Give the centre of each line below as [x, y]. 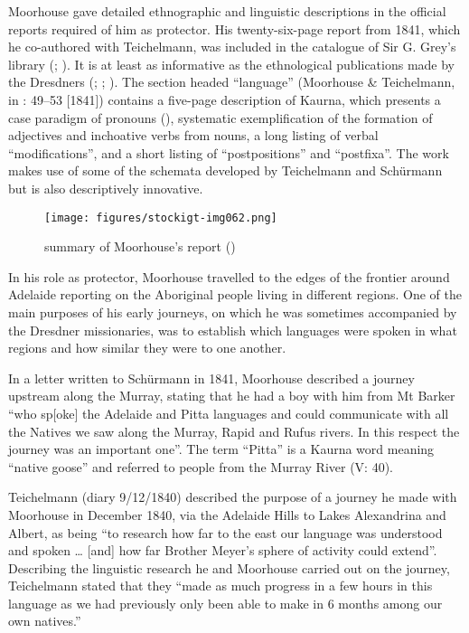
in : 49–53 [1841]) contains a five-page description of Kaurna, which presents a [225, 99]
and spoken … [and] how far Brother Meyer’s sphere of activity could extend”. [223, 550]
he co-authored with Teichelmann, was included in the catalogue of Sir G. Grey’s [232, 47]
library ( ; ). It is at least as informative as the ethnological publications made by [232, 64]
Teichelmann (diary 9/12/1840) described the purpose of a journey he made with [233, 497]
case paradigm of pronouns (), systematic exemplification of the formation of [220, 117]
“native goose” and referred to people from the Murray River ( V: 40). [201, 466]
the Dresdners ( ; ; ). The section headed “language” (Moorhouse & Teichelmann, [232, 82]
